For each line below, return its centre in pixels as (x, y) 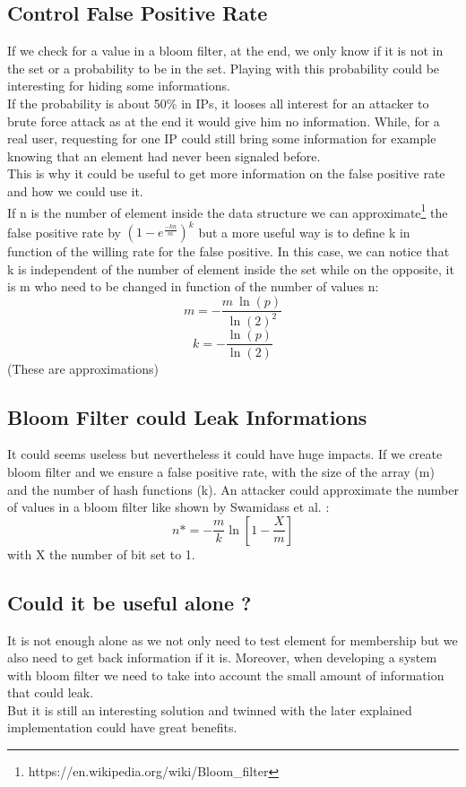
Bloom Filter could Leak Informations (187, 416)
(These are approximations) (83, 368)
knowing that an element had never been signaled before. (164, 156)
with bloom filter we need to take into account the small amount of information (226, 675)
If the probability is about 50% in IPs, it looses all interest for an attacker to (218, 103)
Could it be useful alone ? (129, 602)
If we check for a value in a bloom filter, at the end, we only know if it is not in (225, 51)
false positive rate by (64, 232)
